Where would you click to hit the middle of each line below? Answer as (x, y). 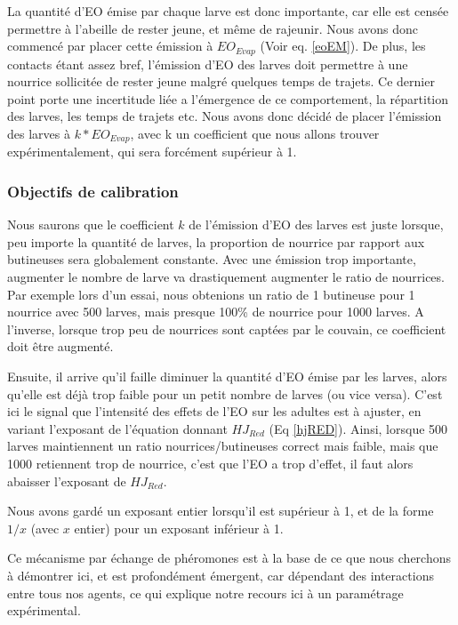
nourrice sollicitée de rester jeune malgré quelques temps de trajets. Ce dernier (221, 81)
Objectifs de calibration (93, 191)
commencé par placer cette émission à (110, 46)
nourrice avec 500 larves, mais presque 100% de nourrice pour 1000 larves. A (216, 312)
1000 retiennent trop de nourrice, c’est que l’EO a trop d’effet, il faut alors (210, 463)
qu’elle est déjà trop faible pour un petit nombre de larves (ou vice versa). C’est (225, 393)
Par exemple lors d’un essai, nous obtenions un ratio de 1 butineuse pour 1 (211, 294)
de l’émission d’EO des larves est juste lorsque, (316, 224)
